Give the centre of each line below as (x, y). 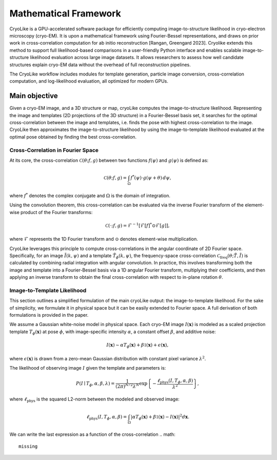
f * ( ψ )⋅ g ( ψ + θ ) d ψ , (151, 177)
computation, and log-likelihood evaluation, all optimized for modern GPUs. (89, 81)
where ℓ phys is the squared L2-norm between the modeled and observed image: (94, 400)
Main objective (34, 96)
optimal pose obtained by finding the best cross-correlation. (73, 137)
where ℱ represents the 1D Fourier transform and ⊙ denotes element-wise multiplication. (104, 239)
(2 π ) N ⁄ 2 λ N (127, 386)
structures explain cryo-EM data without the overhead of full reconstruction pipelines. (100, 65)
